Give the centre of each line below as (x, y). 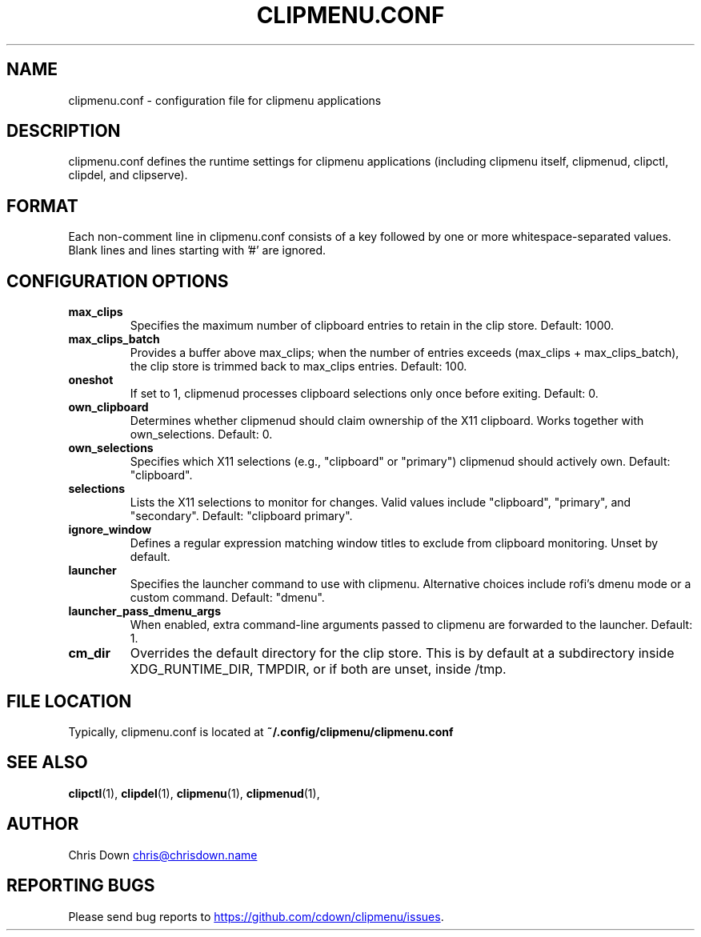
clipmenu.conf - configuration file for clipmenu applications (225, 100)
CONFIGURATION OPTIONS (118, 281)
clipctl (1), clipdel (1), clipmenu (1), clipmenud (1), (194, 793)
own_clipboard (108, 407)
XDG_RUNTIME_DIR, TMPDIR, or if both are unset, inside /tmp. (318, 669)
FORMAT (42, 206)
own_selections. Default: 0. (201, 434)
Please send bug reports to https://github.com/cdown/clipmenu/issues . (256, 916)
